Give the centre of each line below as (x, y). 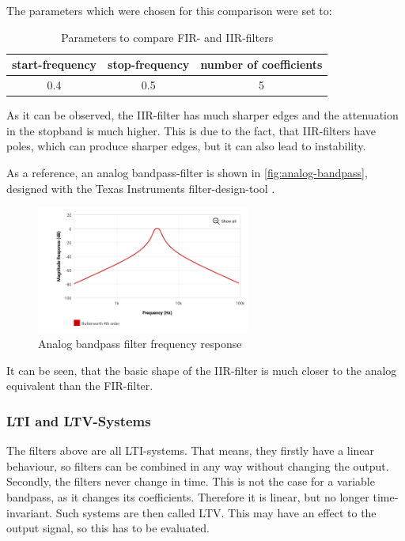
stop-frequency (149, 64)
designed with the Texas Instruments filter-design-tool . (141, 188)
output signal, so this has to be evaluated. (108, 528)
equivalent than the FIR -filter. (80, 386)
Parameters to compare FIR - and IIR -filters (167, 37)
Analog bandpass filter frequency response (140, 344)
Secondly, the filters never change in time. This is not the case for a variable (191, 481)
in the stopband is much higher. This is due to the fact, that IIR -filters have (191, 130)
